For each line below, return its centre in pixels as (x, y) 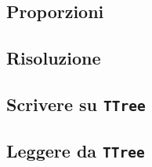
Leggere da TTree (76, 151)
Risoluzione (54, 58)
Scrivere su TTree (76, 104)
